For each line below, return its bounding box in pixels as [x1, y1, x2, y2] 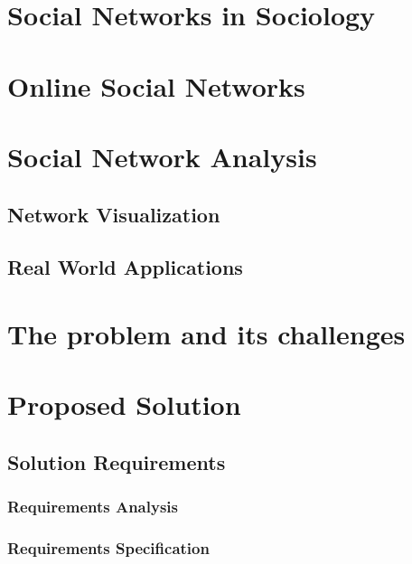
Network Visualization [7, 200, 220, 228]
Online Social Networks [7, 67, 305, 104]
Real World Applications [7, 253, 243, 281]
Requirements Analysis [7, 495, 178, 518]
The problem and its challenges [7, 315, 406, 352]
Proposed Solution [7, 386, 241, 423]
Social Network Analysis [7, 137, 317, 174]
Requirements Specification [7, 536, 210, 559]
